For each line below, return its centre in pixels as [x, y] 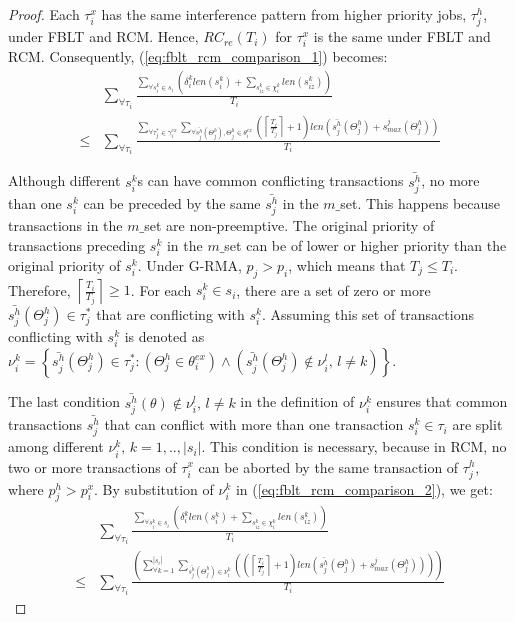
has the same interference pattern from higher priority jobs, [284, 14]
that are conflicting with [170, 314]
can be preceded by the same [172, 203]
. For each [161, 289]
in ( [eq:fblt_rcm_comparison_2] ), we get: [364, 488]
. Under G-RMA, [189, 265]
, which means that [347, 265]
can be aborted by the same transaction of [328, 466]
